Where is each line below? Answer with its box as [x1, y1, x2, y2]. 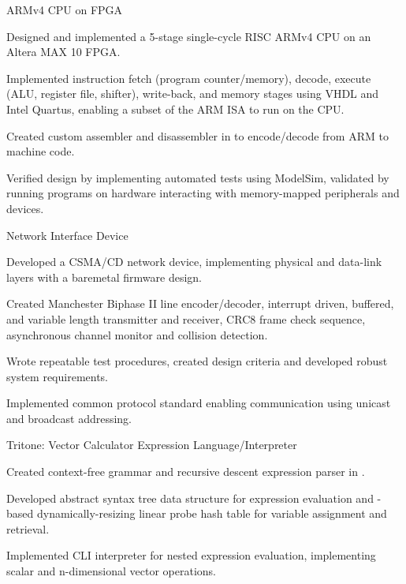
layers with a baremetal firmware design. [6, 268, 203, 285]
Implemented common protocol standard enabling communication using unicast [6, 395, 391, 411]
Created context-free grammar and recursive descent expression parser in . [6, 463, 365, 480]
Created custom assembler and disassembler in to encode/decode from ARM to [6, 127, 389, 144]
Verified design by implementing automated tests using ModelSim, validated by [6, 169, 389, 185]
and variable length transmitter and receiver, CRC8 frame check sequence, [6, 310, 366, 327]
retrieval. [6, 520, 50, 537]
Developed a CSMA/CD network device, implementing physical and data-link [6, 253, 382, 270]
